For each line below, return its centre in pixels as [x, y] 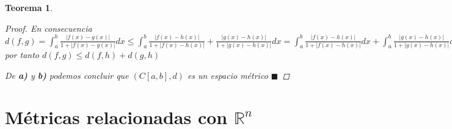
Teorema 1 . [29, 7]
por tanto [22, 54]
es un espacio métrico [228, 75]
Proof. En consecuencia [49, 28]
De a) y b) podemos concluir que [67, 75]
